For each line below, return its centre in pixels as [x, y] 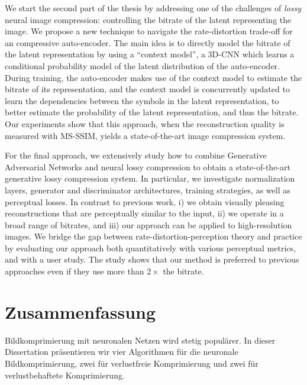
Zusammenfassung [80, 311]
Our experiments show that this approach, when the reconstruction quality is [145, 123]
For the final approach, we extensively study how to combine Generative [136, 155]
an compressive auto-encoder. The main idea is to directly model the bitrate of [148, 42]
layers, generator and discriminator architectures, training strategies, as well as [148, 190]
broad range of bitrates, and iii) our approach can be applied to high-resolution [148, 224]
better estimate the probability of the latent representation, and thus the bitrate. [152, 112]
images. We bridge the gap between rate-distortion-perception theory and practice [153, 236]
